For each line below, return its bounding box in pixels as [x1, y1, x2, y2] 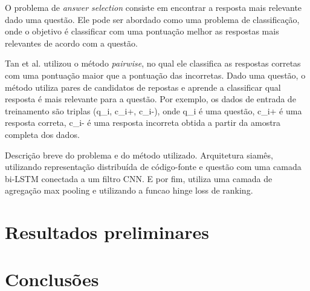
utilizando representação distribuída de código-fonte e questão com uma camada [5, 160, 302, 173]
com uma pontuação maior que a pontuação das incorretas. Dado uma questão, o [5, 68, 306, 81]
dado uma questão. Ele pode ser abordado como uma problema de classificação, [5, 13, 300, 25]
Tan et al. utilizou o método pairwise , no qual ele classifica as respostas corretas [5, 57, 301, 70]
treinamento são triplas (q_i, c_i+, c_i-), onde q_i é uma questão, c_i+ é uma [5, 104, 302, 117]
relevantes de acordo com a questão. [5, 36, 138, 49]
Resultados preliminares [5, 220, 209, 244]
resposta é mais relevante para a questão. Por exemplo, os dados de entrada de [5, 93, 296, 105]
